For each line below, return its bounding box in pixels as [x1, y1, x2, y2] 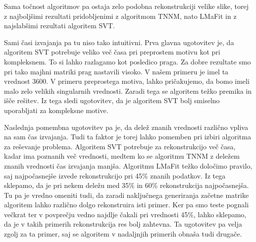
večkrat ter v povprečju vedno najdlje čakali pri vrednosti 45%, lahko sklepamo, [4, 209, 247, 219]
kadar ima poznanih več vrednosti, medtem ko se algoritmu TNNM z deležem [4, 151, 240, 161]
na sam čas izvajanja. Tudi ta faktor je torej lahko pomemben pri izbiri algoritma [4, 131, 251, 142]
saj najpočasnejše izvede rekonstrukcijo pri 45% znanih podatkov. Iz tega [4, 170, 226, 181]
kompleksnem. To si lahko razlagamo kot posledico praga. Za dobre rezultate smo [4, 56, 251, 66]
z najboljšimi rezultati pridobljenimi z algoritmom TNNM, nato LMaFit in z [4, 10, 237, 21]
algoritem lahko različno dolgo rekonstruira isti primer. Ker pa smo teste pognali [4, 199, 249, 210]
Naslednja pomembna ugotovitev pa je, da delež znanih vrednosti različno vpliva [4, 121, 248, 132]
